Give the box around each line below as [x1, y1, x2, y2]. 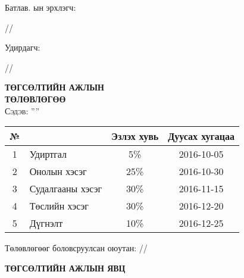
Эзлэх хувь [111, 129, 159, 143]
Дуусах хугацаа [168, 129, 235, 143]
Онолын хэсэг [29, 164, 87, 179]
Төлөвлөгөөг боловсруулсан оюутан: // [5, 242, 148, 254]
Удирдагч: [5, 41, 40, 54]
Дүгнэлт [29, 216, 63, 230]
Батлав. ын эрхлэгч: [5, 1, 76, 13]
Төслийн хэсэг [29, 199, 89, 213]
